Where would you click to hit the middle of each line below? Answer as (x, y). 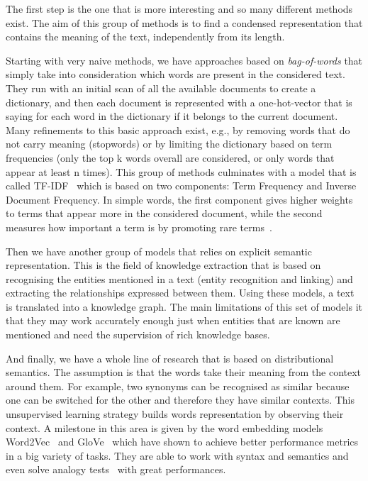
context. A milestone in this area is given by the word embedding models (165, 427)
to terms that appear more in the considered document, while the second (164, 213)
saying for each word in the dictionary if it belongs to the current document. (172, 116)
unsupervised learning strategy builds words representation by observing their (175, 414)
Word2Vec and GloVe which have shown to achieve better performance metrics (182, 442)
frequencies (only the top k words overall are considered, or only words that (170, 157)
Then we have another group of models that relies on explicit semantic (159, 251)
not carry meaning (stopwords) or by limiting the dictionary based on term (169, 144)
